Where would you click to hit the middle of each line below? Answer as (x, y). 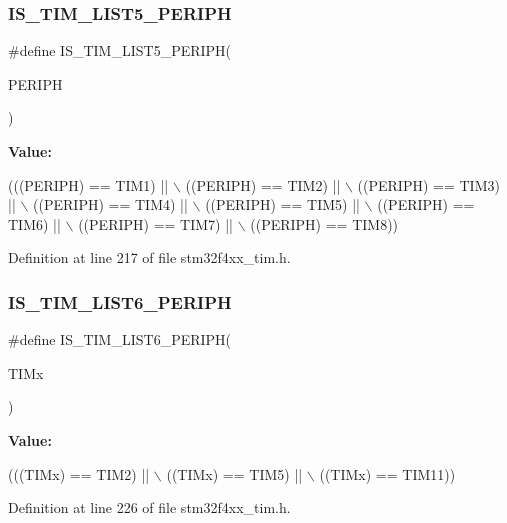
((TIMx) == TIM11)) (387, 473)
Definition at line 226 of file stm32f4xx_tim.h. (149, 507)
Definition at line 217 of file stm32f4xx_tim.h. (149, 257)
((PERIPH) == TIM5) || (282, 204)
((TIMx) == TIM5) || (234, 473)
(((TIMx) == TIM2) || (79, 473)
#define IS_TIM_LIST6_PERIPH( (120, 339)
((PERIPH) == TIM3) (428, 184)
